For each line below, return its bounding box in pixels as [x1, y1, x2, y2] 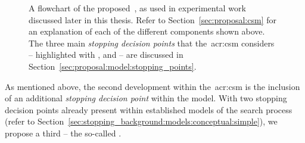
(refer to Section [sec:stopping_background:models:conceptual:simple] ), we [5, 115, 278, 128]
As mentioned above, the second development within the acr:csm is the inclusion [5, 80, 300, 92]
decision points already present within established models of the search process [5, 103, 292, 116]
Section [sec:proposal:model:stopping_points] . [29, 60, 197, 72]
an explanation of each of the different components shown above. [29, 25, 265, 38]
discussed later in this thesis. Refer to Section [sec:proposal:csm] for [29, 13, 276, 26]
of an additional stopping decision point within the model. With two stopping [5, 92, 287, 104]
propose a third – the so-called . [5, 126, 122, 139]
